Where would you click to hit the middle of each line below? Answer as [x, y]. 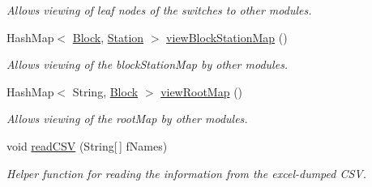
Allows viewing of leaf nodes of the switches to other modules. [159, 10]
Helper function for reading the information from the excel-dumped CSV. [187, 173]
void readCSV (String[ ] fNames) [87, 145]
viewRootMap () [202, 91]
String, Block [105, 91]
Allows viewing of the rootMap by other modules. [127, 119]
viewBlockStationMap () [227, 37]
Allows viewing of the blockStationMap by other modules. [148, 64]
